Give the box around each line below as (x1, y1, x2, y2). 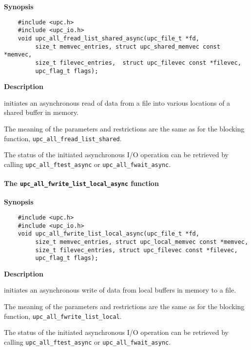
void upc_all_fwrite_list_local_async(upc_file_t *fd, (18, 230, 199, 238)
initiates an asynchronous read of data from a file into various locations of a (4, 97, 231, 108)
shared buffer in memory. (4, 107, 79, 117)
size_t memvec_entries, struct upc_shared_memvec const (35, 43, 220, 50)
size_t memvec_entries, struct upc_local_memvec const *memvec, (35, 238, 249, 245)
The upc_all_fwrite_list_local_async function (4, 178, 159, 188)
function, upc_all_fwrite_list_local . (4, 311, 122, 321)
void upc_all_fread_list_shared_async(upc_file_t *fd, (18, 35, 199, 42)
